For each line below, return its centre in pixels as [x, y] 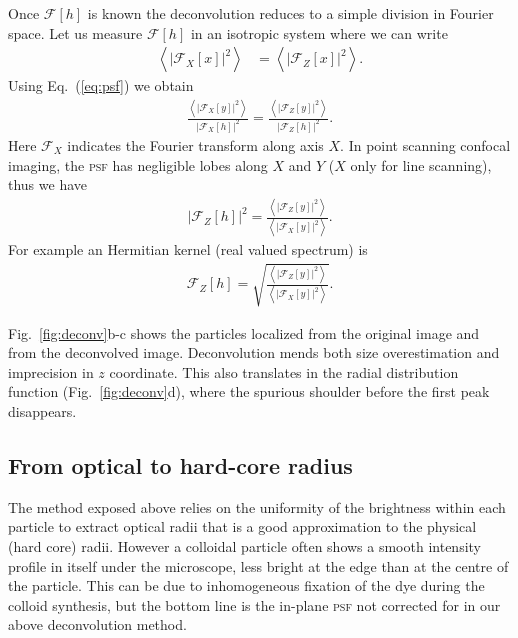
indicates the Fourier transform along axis [195, 145]
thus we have [48, 184]
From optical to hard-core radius [180, 465]
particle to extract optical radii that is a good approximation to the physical [242, 526]
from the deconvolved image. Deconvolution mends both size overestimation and [254, 352]
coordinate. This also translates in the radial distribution [284, 371]
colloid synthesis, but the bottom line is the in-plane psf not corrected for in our [254, 604]
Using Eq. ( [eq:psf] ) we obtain [101, 85]
